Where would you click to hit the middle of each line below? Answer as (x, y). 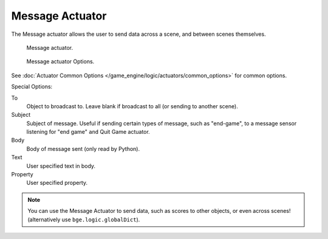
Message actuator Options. (60, 61)
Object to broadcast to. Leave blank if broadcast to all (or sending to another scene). (132, 106)
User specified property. (57, 183)
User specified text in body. (61, 166)
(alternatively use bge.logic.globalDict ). (84, 220)
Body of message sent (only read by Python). (83, 148)
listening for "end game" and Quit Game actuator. (88, 132)
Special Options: (32, 87)
